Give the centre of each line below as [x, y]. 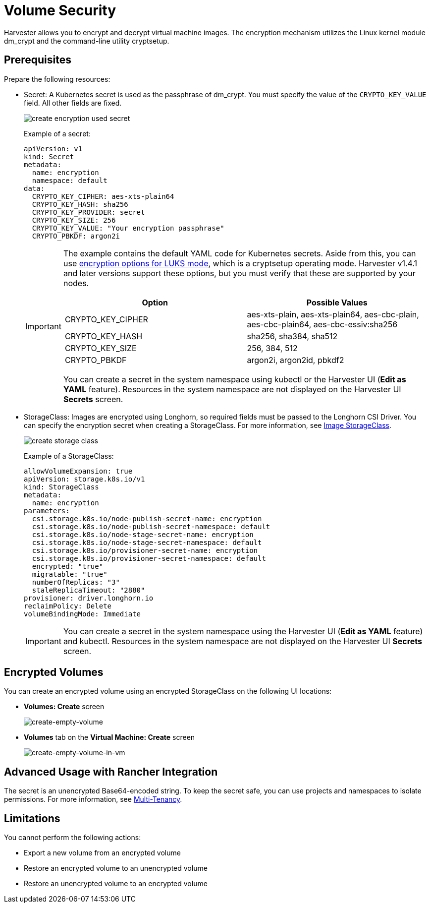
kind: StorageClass [61, 487]
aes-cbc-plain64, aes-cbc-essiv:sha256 [322, 324]
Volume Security [60, 10]
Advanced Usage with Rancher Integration [111, 772]
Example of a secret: [57, 133]
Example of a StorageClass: [69, 456]
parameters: [47, 511]
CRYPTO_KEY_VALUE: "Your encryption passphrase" [128, 228]
